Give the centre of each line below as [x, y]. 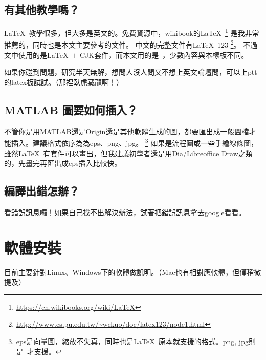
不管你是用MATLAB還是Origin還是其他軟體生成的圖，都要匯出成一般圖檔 [127, 131]
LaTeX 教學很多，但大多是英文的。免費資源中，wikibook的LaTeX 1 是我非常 [132, 32]
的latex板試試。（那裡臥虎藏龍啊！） [64, 82]
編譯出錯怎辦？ [42, 191]
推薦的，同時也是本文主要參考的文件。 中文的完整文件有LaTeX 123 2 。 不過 [131, 44]
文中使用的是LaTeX [36, 55]
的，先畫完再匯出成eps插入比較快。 [63, 163]
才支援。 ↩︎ [44, 351]
